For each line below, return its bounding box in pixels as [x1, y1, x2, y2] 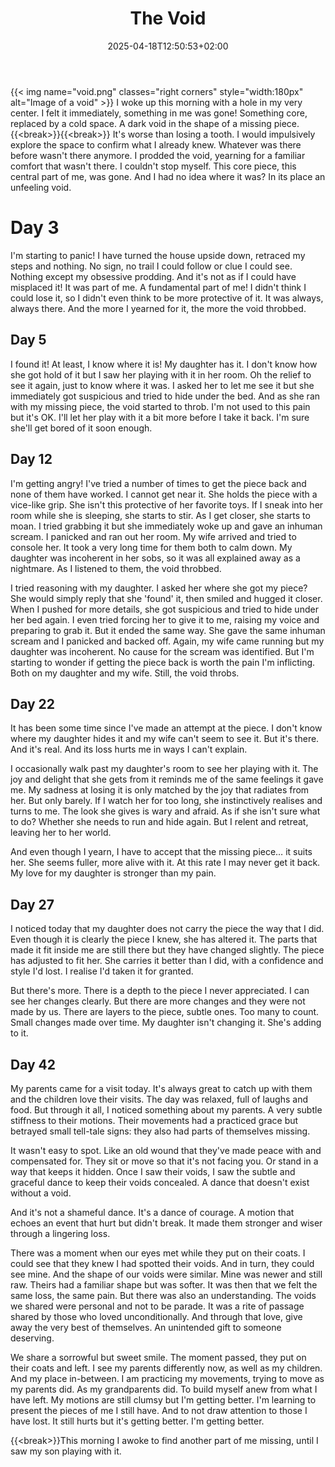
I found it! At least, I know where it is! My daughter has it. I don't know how [10, 358, 318, 370]
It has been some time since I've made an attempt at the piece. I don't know [10, 722, 323, 734]
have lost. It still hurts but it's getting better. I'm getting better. [10, 1415, 265, 1427]
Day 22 [10, 695, 56, 712]
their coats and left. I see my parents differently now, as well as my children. [10, 1362, 323, 1374]
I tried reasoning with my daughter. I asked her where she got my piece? [10, 582, 308, 594]
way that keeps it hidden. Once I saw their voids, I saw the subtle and [10, 1165, 296, 1177]
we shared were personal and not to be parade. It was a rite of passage [10, 1300, 305, 1312]
